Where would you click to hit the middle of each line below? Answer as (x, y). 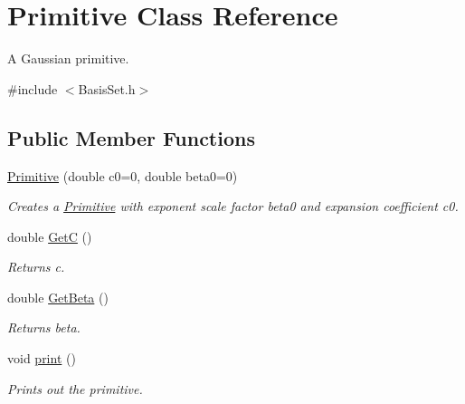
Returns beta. (44, 327)
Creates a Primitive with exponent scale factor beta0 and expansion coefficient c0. (233, 206)
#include (33, 88)
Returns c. (36, 267)
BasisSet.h (107, 88)
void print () (42, 358)
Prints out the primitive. (75, 388)
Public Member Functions (131, 137)
